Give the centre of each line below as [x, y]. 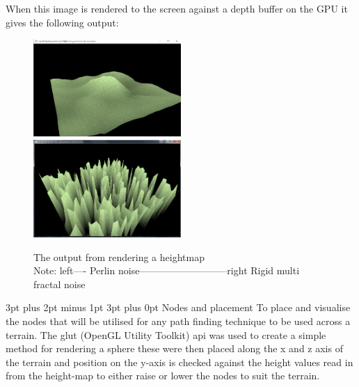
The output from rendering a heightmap [119, 256]
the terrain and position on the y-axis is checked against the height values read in [179, 362]
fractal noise [59, 284]
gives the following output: [62, 22]
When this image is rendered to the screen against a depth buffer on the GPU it [177, 8]
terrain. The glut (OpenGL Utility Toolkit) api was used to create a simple [166, 334]
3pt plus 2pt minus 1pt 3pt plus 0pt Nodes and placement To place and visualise [178, 307]
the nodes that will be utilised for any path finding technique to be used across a [178, 321]
